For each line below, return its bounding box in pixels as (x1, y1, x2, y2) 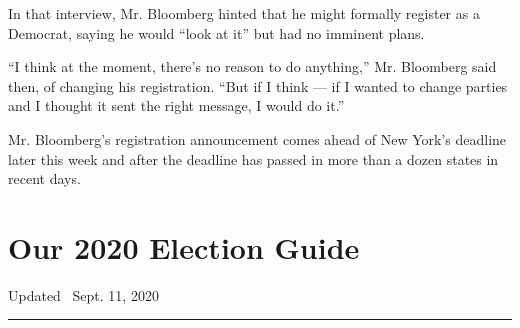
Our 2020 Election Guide (8, 226, 360, 267)
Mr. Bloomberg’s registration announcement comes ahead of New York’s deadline (8, 128, 507, 149)
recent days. (8, 168, 81, 189)
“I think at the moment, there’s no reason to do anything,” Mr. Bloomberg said (8, 56, 497, 77)
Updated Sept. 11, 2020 (8, 284, 159, 305)
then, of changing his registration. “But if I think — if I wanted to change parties (8, 75, 508, 96)
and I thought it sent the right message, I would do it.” (8, 95, 345, 116)
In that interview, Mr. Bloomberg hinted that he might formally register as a (8, 3, 480, 23)
